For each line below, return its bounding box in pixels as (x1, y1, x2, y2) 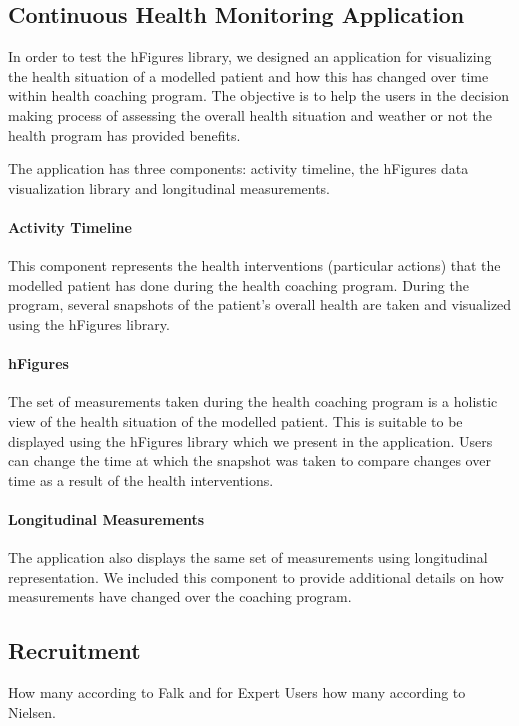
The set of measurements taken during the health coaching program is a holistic (8, 391, 498, 412)
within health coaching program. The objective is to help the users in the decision (8, 85, 509, 106)
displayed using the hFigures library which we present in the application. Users (8, 430, 493, 451)
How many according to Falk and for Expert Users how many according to (8, 682, 466, 703)
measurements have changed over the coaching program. (8, 586, 352, 607)
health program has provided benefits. (8, 124, 241, 145)
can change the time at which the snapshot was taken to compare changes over (8, 450, 491, 471)
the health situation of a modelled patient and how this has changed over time (8, 65, 489, 86)
